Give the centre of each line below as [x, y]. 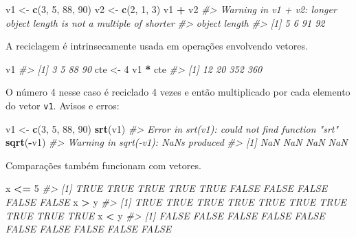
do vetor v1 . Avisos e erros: [63, 105]
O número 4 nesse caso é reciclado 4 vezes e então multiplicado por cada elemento [178, 92]
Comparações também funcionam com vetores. [103, 165]
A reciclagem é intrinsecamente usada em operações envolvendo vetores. [157, 46]
